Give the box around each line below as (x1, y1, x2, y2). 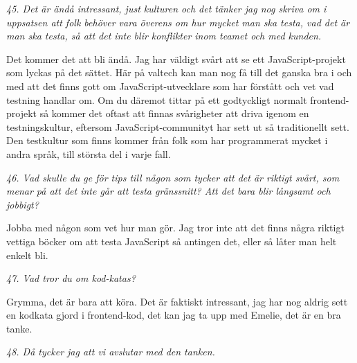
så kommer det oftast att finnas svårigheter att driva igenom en (39, 106, 309, 121)
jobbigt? (6, 197, 39, 211)
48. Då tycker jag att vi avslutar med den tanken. (6, 344, 215, 359)
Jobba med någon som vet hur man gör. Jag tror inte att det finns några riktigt (6, 220, 345, 235)
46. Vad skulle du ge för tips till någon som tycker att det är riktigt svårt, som (6, 170, 340, 184)
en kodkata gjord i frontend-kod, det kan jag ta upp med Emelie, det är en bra (6, 308, 341, 322)
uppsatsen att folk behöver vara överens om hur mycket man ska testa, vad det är (6, 15, 350, 29)
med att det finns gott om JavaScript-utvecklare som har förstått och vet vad (6, 78, 334, 93)
